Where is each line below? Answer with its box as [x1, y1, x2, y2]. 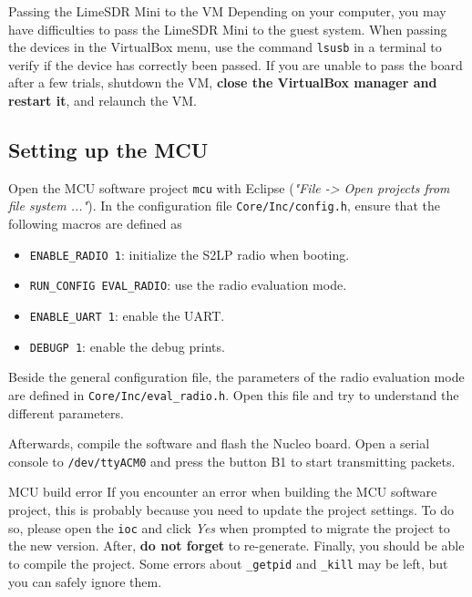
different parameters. [8, 403, 124, 422]
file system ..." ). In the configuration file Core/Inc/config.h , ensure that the [8, 196, 440, 215]
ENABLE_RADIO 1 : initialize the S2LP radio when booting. [29, 244, 350, 263]
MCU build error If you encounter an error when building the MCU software [8, 482, 437, 501]
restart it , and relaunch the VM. [8, 91, 197, 110]
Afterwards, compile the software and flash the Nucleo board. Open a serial [8, 434, 430, 453]
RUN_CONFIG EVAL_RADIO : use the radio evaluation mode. [29, 275, 347, 294]
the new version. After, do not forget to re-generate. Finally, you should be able [8, 536, 465, 555]
